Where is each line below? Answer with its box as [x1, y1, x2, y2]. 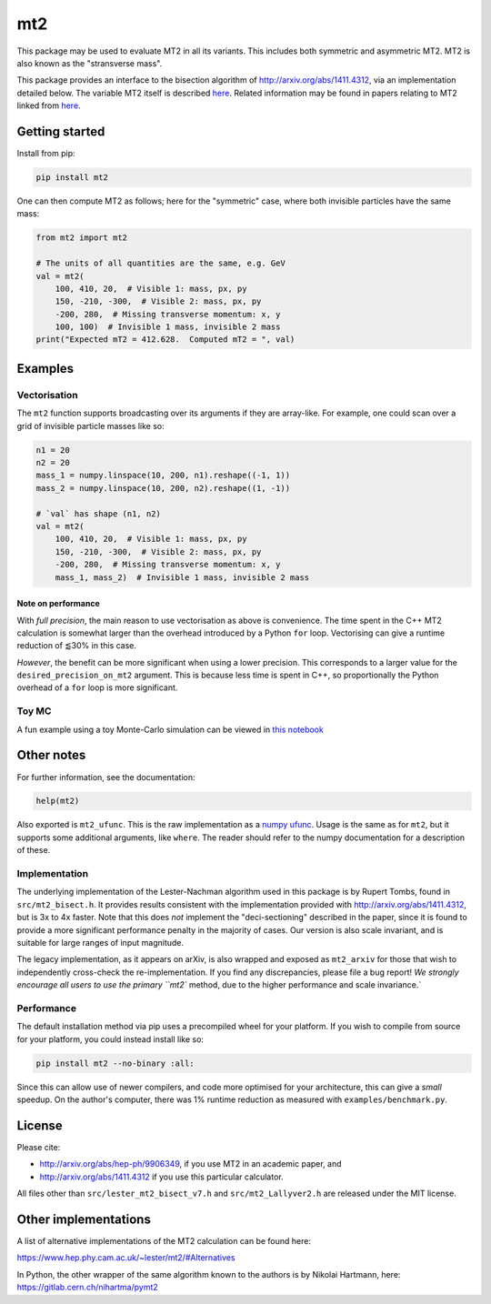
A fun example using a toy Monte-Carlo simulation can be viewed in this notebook [16, 724, 325, 735]
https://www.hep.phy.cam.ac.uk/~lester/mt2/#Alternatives [16, 1252, 235, 1263]
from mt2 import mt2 [35, 233, 127, 243]
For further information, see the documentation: [16, 771, 195, 782]
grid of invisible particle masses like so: [16, 420, 165, 431]
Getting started [16, 124, 105, 139]
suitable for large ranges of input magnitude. [16, 937, 185, 948]
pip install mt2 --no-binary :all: [35, 1058, 195, 1068]
